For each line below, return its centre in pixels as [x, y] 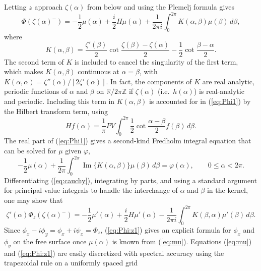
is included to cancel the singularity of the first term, [156, 61]
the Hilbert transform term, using [56, 111]
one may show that [34, 200]
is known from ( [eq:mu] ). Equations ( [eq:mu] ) [182, 241]
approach [49, 7]
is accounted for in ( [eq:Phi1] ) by [200, 101]
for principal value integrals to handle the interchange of [91, 190]
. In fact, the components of [149, 81]
